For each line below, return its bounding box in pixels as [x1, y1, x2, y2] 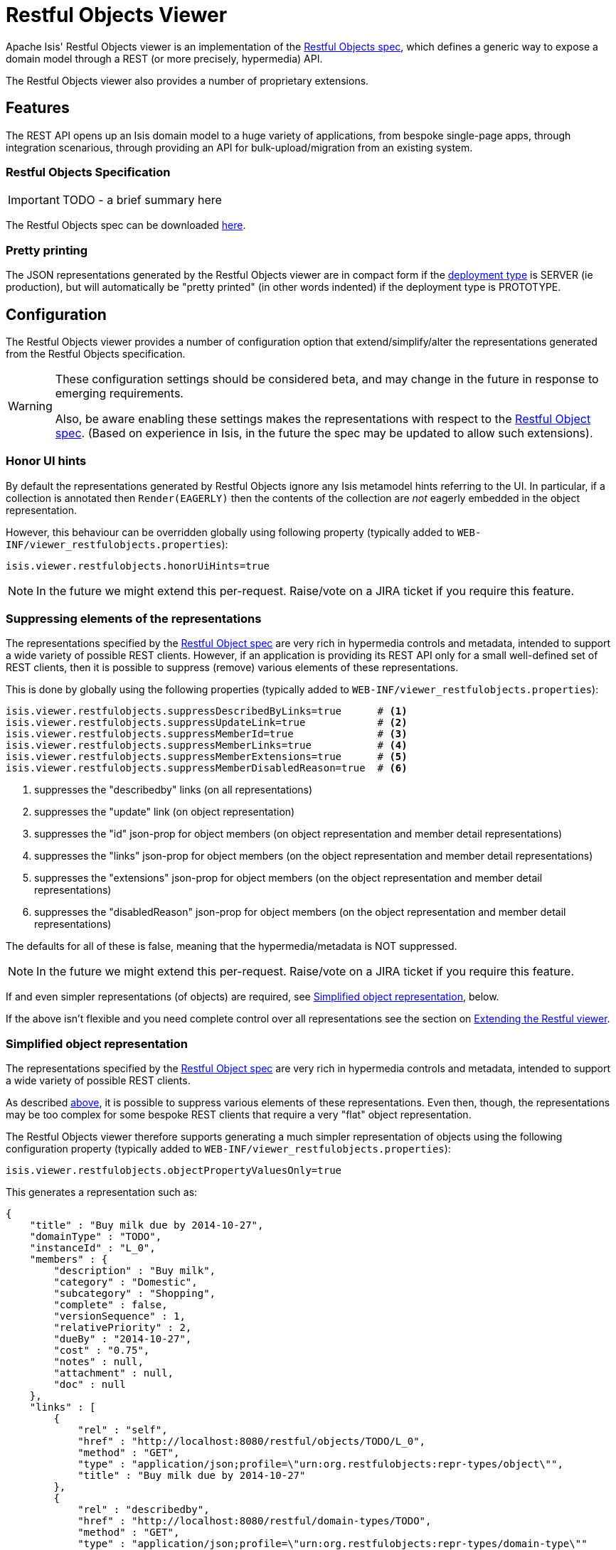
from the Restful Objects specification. [6, 347, 186, 360]
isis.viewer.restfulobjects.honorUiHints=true [6, 560, 270, 572]
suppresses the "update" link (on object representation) [34, 806, 295, 818]
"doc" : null [53, 1379, 126, 1391]
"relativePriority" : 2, [53, 1322, 192, 1334]
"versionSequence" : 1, [53, 1310, 186, 1322]
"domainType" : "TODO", [29, 1231, 162, 1243]
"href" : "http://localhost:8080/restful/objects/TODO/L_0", [78, 1436, 426, 1448]
